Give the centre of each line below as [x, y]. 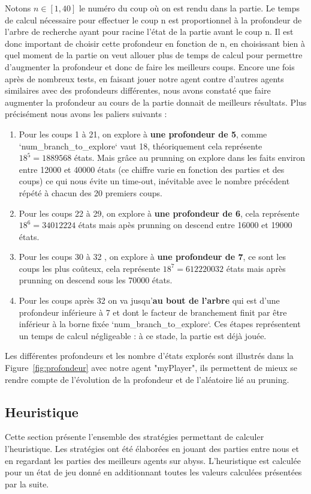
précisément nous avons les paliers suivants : [86, 114]
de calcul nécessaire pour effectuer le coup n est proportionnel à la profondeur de [153, 20]
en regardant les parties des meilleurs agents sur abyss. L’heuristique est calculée [153, 460]
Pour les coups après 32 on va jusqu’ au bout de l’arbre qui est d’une [149, 300]
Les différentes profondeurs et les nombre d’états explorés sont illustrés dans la [149, 356]
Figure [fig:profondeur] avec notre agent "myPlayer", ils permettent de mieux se [151, 368]
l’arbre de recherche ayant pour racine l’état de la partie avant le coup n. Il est [149, 32]
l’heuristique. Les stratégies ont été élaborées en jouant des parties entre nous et [152, 449]
